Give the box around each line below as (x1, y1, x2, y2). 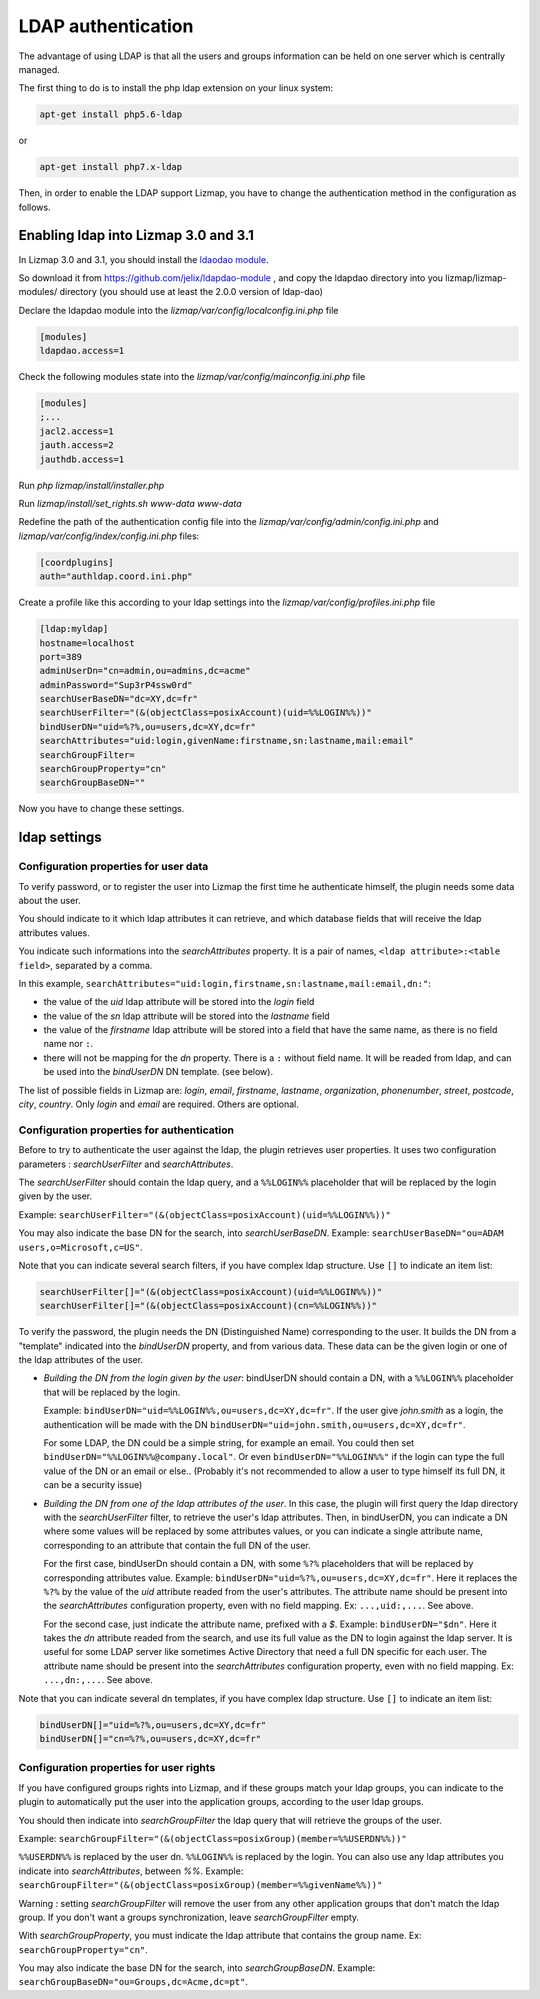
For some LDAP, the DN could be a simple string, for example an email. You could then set (43, 1437, 415, 1449)
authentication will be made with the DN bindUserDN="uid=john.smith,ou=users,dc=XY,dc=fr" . (43, 1418, 466, 1430)
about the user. (18, 894, 81, 906)
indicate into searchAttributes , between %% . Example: (18, 1865, 244, 1877)
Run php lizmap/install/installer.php (18, 479, 165, 491)
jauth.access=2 (39, 440, 114, 451)
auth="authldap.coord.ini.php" (39, 571, 194, 582)
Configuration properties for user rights (18, 1761, 216, 1775)
